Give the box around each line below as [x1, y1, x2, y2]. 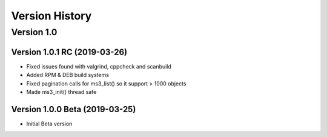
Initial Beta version [26, 120, 73, 127]
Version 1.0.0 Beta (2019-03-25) [11, 104, 136, 115]
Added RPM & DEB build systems [26, 72, 109, 79]
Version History [11, 9, 92, 22]
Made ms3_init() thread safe [26, 88, 97, 95]
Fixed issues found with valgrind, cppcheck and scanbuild [26, 62, 172, 70]
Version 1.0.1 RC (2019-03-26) [11, 47, 127, 57]
